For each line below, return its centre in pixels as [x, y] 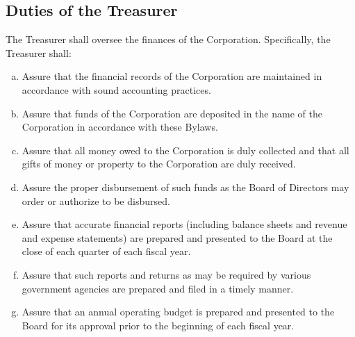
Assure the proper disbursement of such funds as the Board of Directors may [185, 187]
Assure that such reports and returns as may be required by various [166, 274]
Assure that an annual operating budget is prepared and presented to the [178, 312]
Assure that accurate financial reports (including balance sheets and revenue [184, 224]
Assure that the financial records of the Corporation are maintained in [172, 76]
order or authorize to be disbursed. [96, 200]
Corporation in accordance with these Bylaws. [120, 127]
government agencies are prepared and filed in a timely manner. [158, 288]
